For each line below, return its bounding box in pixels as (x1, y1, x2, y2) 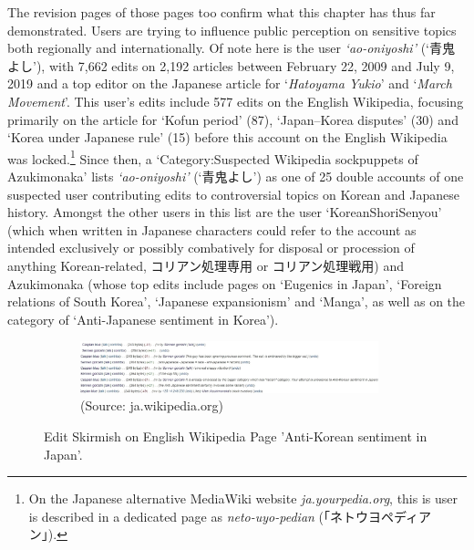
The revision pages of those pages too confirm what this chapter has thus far (7, 3, 436, 21)
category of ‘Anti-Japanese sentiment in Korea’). (7, 309, 279, 328)
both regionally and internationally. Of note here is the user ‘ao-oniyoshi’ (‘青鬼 (7, 38, 455, 57)
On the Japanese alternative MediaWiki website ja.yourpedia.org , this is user (28, 489, 459, 508)
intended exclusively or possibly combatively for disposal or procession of (7, 238, 415, 257)
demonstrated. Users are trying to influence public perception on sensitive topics (7, 20, 457, 39)
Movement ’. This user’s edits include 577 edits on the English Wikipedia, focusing (7, 91, 464, 110)
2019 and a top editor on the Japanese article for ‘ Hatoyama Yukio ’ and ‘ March (7, 74, 452, 93)
